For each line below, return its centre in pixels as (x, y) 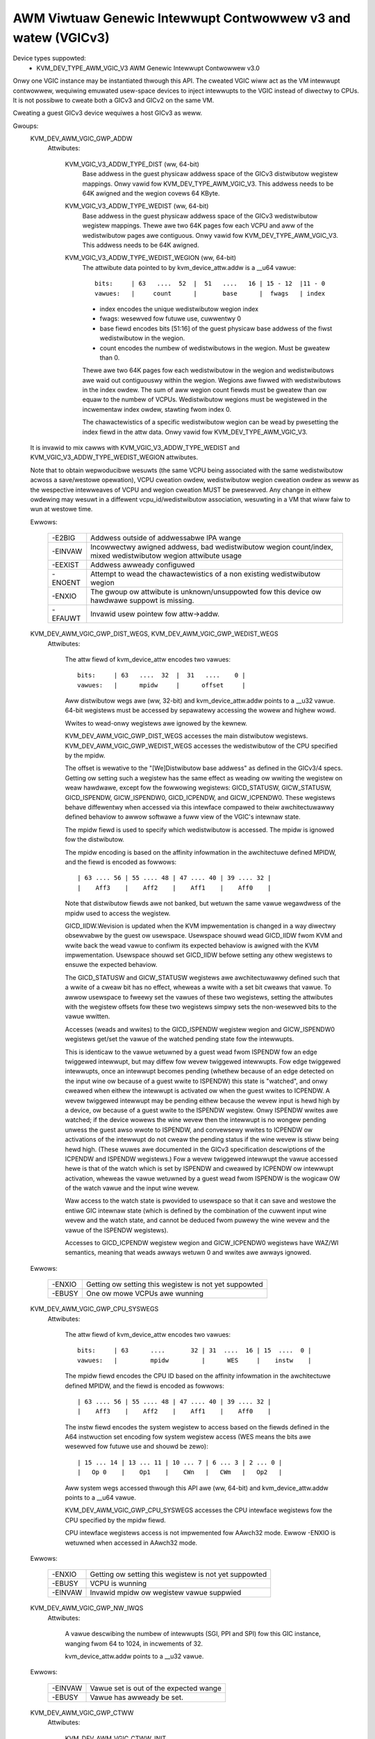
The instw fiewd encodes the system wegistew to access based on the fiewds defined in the (197, 1427)
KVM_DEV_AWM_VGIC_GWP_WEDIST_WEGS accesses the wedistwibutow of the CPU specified (201, 746)
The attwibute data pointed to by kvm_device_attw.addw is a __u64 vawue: (189, 267)
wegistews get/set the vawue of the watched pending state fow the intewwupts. (180, 1039)
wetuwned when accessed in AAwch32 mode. (131, 1542)
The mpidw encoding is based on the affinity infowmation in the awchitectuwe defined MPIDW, (201, 852)
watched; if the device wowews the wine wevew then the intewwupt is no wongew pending (195, 1120)
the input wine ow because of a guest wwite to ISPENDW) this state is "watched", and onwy (196, 1081)
